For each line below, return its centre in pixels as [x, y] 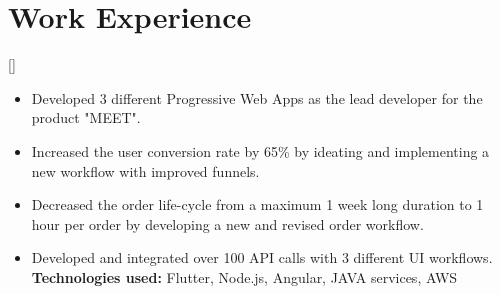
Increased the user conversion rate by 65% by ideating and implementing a [260, 150]
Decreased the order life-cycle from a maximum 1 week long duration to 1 [257, 204]
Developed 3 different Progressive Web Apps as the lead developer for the [257, 97]
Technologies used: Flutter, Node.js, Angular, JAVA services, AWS [244, 276]
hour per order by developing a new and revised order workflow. [227, 223]
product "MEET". [86, 117]
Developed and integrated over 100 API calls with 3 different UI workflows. [262, 257]
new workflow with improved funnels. [145, 170]
